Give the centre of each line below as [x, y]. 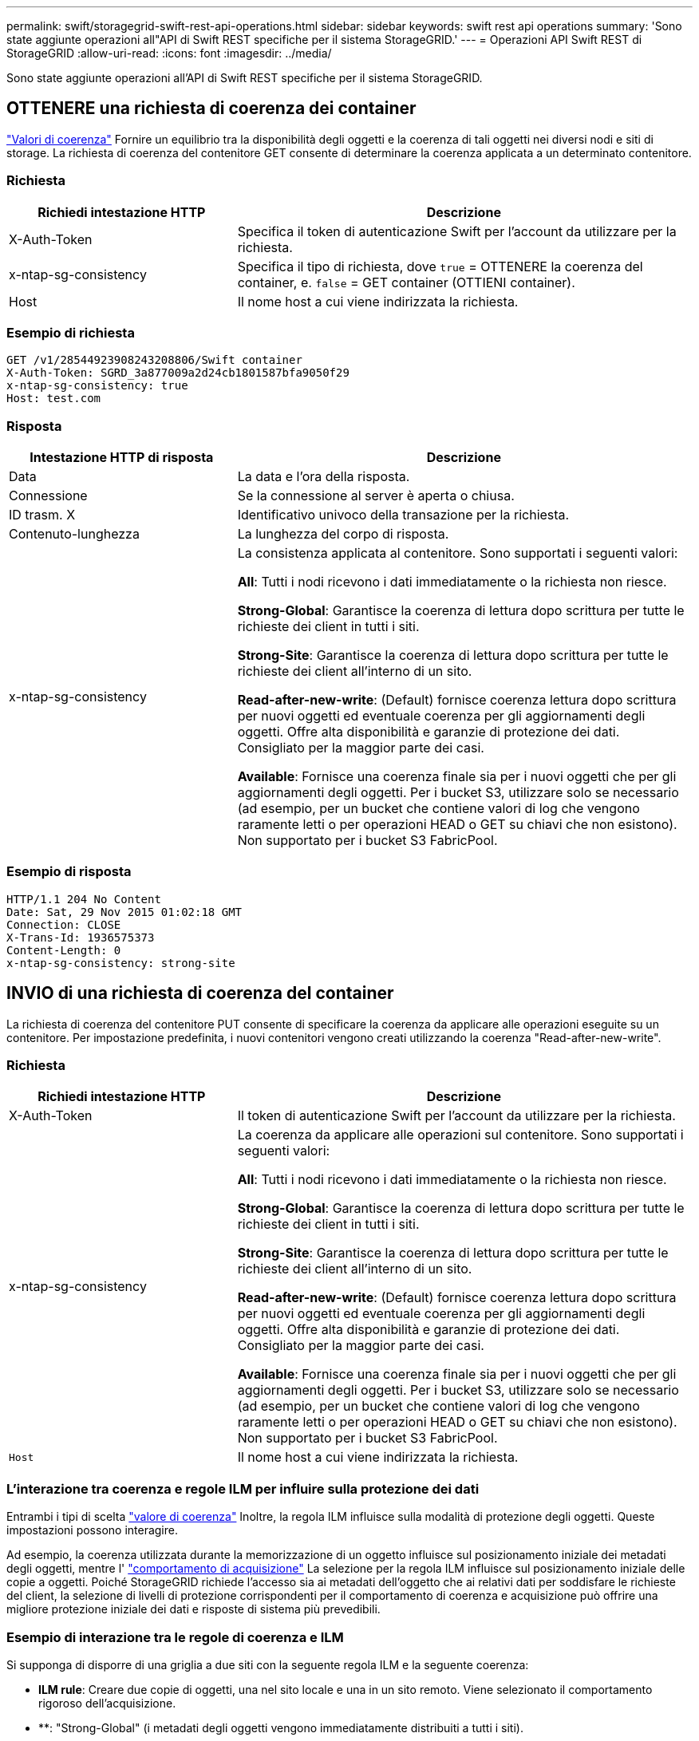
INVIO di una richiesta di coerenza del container [200, 993]
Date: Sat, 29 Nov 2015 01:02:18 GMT [124, 912]
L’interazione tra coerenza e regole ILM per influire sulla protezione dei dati [243, 1488]
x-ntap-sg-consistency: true [97, 386]
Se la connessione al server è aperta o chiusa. [376, 496]
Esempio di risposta [69, 872]
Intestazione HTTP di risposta [122, 458]
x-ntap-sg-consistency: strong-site [121, 963]
